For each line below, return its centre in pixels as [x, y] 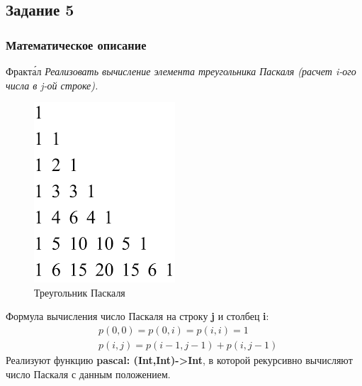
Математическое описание [76, 44]
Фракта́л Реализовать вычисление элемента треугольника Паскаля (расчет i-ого [181, 71]
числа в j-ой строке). [52, 85]
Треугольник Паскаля [80, 292]
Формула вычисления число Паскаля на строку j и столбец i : [137, 316]
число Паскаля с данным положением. [88, 374]
